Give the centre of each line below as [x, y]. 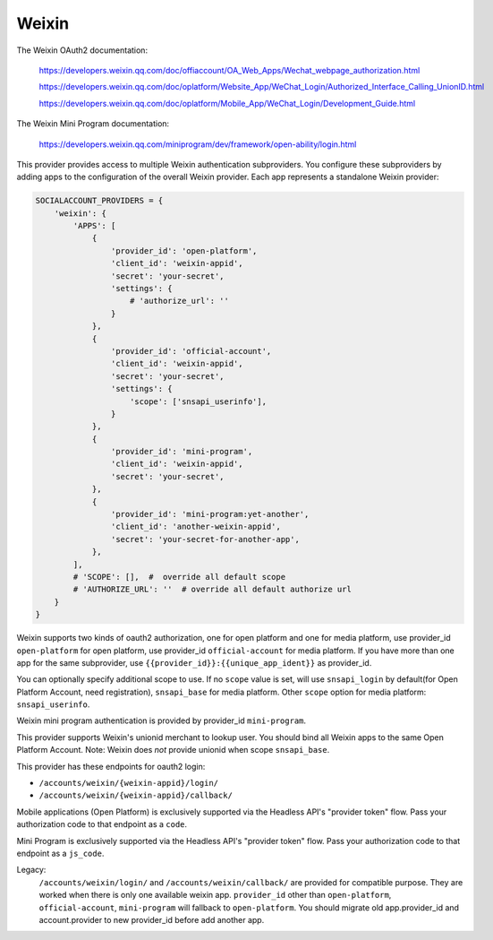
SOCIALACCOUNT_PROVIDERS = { [99, 201]
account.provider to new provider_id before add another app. [152, 919]
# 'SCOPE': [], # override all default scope [179, 577]
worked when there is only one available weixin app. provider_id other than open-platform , [215, 895]
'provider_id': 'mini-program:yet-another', [210, 514]
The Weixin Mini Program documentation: [93, 124]
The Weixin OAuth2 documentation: [82, 50]
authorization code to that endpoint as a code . [102, 824]
